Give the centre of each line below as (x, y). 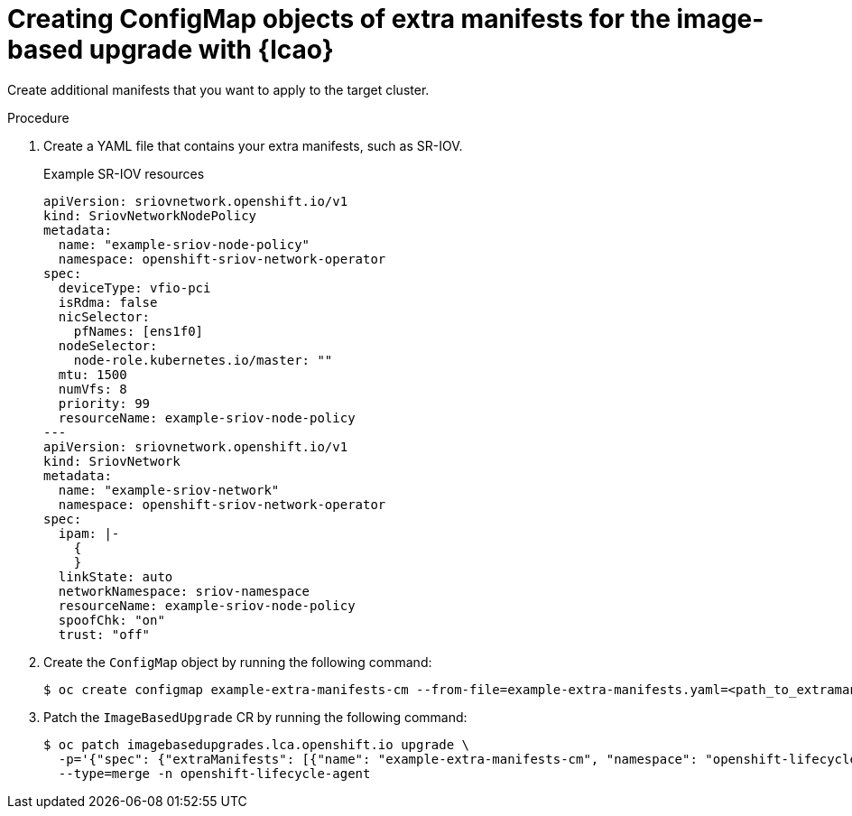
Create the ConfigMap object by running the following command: (238, 662)
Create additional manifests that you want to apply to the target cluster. (218, 89)
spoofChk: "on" (111, 620)
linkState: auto (116, 576)
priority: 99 (104, 403)
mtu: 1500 (93, 374)
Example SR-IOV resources (124, 173)
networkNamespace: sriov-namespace (184, 591)
